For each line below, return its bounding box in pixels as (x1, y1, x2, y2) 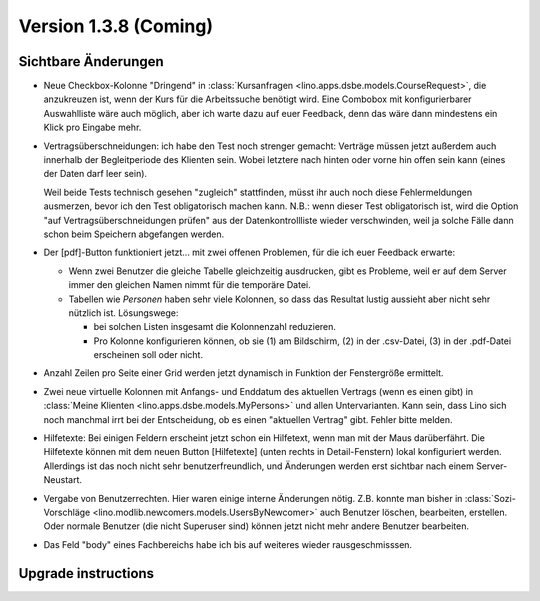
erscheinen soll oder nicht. (93, 349, 204, 361)
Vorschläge (43, 506, 91, 518)
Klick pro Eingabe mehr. (43, 121, 142, 134)
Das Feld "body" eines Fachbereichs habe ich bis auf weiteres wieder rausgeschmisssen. (43, 538, 413, 550)
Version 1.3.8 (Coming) (18, 15, 214, 37)
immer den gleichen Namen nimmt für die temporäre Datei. (68, 279, 311, 291)
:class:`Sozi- (464, 492, 517, 504)
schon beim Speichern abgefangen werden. (43, 228, 225, 240)
